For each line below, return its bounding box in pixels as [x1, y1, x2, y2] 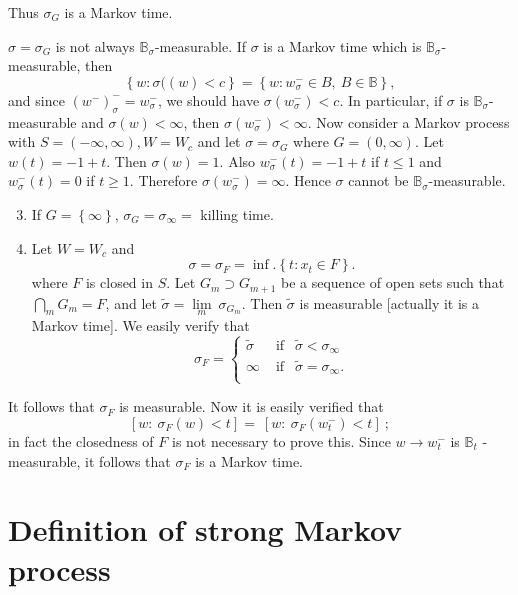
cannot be [348, 170, 409, 191]
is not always [55, 35, 135, 56]
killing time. [200, 203, 274, 224]
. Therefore [129, 170, 198, 191]
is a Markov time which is [263, 35, 422, 56]
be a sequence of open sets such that [280, 272, 505, 293]
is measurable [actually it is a [299, 292, 480, 313]
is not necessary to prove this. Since [172, 430, 391, 451]
